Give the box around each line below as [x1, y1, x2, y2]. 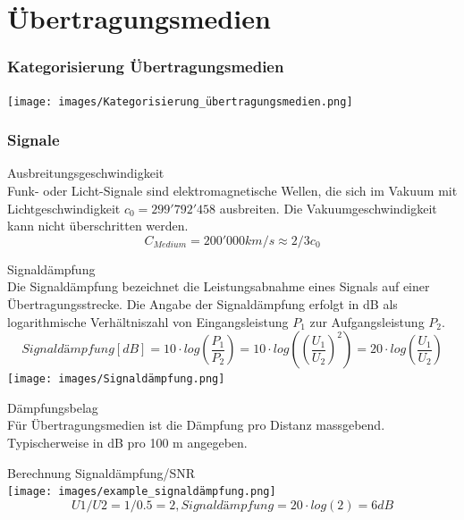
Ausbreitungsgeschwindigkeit [7, 164, 165, 182]
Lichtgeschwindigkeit [7, 198, 121, 217]
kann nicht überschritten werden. [7, 216, 189, 235]
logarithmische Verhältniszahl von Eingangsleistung [7, 312, 289, 331]
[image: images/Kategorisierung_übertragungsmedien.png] [7, 95, 353, 108]
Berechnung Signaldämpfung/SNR [7, 463, 196, 482]
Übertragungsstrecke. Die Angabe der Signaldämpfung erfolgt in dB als [7, 295, 398, 314]
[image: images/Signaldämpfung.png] [7, 373, 225, 386]
